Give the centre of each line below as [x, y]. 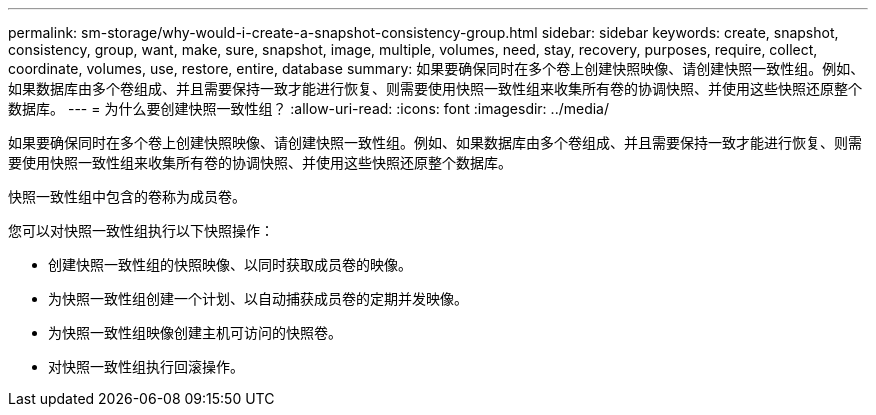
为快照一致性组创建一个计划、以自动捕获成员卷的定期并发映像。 [258, 298]
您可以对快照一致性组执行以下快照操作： [141, 230]
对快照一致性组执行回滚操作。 [146, 366]
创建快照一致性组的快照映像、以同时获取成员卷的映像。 [230, 264]
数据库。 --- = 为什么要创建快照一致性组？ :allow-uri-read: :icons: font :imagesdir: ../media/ [309, 108]
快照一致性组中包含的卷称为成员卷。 [127, 196]
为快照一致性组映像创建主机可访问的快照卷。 [195, 332]
